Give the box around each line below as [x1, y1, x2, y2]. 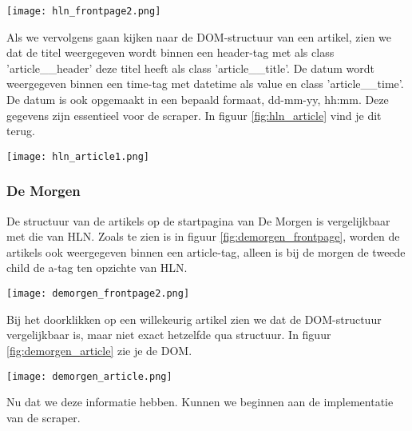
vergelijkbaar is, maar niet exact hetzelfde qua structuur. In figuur [6, 326, 331, 343]
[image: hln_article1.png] [6, 150, 149, 162]
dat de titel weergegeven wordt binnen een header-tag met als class [6, 44, 335, 61]
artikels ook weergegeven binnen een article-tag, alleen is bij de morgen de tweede [6, 243, 406, 260]
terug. [6, 122, 35, 139]
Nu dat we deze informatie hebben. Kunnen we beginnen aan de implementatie [6, 393, 394, 410]
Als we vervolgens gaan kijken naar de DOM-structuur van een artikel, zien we [6, 28, 392, 45]
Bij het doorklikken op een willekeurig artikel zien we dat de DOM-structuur [6, 310, 382, 327]
